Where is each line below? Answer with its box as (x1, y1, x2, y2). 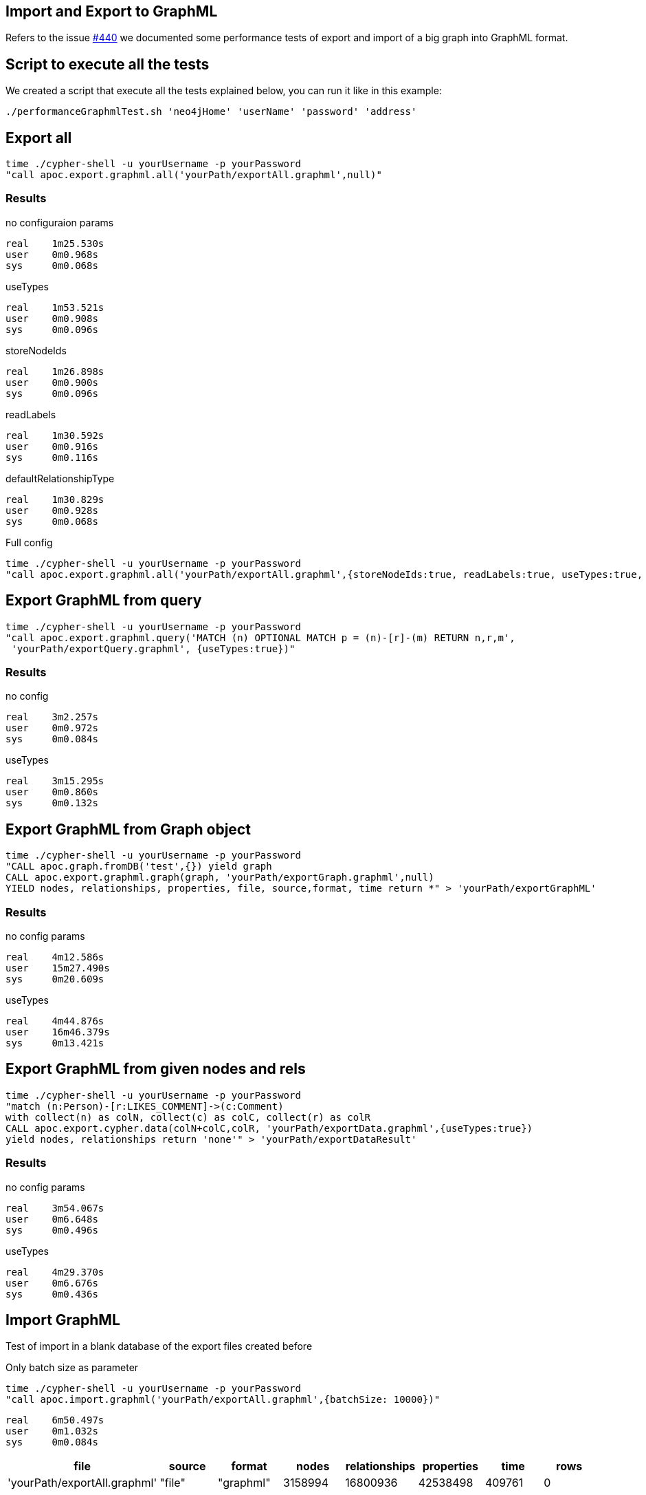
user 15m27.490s (5, 962, 110, 974)
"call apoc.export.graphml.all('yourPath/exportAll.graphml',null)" (5, 169, 382, 181)
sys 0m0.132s (5, 797, 98, 809)
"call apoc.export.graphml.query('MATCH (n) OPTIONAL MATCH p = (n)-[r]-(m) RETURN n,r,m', (5, 632, 515, 643)
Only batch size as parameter (5, 1362, 139, 1374)
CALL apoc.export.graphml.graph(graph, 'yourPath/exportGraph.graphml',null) (5, 872, 434, 883)
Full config (5, 536, 53, 548)
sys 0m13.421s (5, 1037, 104, 1049)
